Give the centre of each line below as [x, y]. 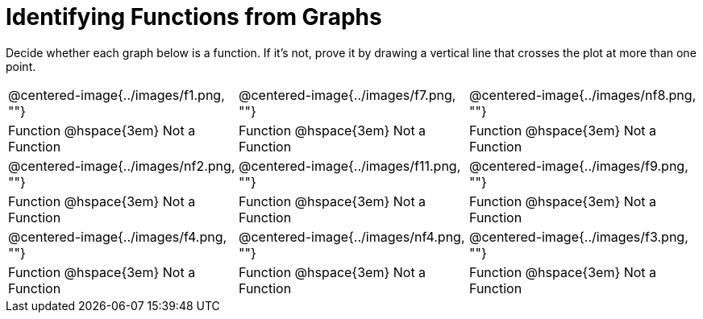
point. [21, 66]
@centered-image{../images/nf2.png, [122, 166]
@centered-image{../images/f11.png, [349, 166]
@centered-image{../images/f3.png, [578, 236]
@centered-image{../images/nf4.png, [351, 236]
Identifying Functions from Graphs [194, 17]
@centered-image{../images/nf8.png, [582, 95]
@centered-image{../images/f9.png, [578, 166]
